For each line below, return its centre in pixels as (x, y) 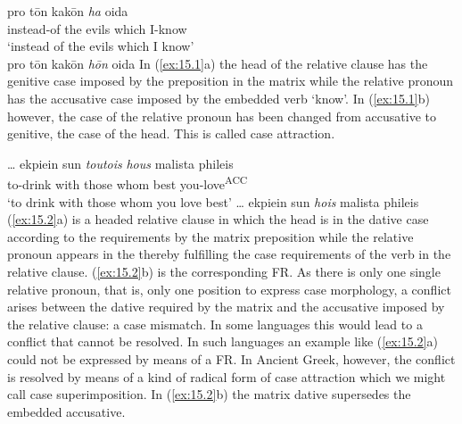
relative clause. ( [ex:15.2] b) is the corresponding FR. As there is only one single (224, 271)
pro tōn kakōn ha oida (68, 11)
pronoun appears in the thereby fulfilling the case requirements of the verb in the (229, 254)
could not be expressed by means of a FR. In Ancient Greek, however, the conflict (231, 358)
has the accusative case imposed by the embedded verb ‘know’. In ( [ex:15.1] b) (219, 98)
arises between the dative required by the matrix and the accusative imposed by (226, 307)
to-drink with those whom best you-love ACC (128, 183)
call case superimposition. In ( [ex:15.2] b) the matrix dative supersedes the (209, 394)
